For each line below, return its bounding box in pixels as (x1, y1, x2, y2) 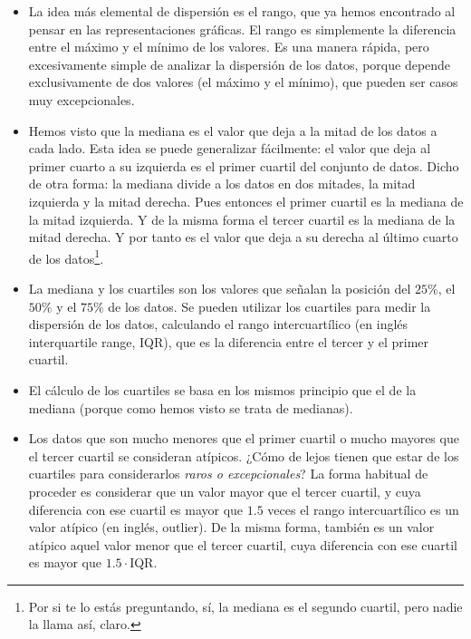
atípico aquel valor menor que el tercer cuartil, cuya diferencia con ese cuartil (28, 535, 458, 554)
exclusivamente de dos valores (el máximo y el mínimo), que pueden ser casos (28, 73, 458, 92)
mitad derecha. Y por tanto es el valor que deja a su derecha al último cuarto (28, 228, 458, 247)
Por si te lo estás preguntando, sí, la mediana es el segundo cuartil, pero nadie (28, 596, 463, 615)
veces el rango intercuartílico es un (267, 499, 459, 518)
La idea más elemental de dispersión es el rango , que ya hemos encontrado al (28, 2, 456, 20)
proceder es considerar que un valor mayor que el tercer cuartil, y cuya (28, 481, 421, 500)
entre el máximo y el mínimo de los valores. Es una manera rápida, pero (28, 37, 429, 56)
